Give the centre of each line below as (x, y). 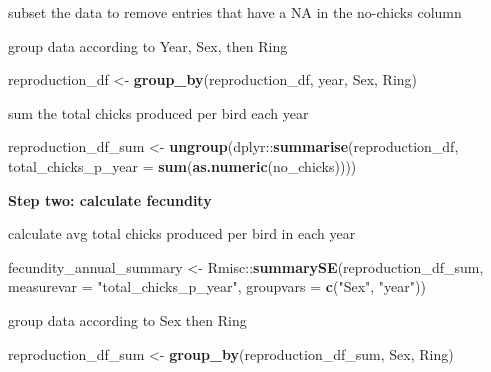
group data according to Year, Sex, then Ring (148, 45)
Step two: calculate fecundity (110, 199)
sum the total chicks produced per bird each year (158, 112)
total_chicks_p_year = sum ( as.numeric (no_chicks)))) (182, 165)
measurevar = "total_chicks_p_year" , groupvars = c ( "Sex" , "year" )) (217, 286)
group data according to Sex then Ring (127, 319)
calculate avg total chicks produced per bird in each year (182, 233)
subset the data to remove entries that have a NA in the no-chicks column (235, 12)
